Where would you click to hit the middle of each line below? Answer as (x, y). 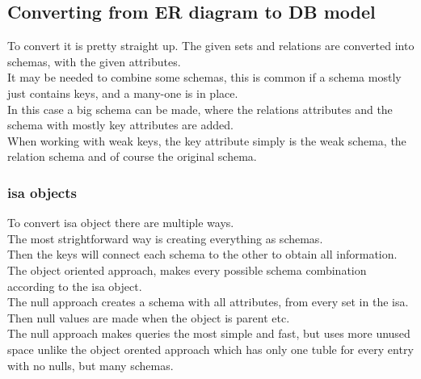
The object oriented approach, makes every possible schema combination (187, 270)
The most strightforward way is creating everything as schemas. (165, 238)
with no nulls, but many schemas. (91, 365)
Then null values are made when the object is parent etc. (149, 317)
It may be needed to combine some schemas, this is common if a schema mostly (204, 77)
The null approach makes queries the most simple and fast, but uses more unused (209, 333)
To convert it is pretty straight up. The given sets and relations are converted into (211, 46)
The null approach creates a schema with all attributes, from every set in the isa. (208, 302)
